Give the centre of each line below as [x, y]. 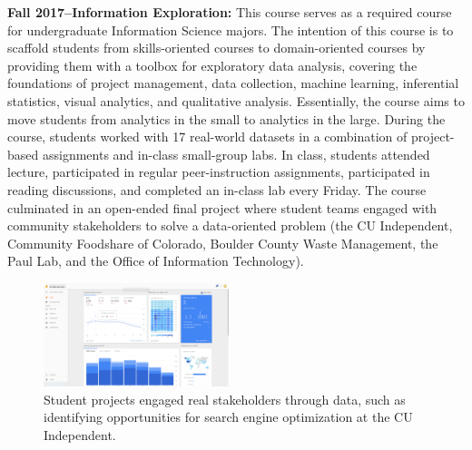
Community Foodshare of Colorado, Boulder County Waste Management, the [223, 243]
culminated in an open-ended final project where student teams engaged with [222, 207]
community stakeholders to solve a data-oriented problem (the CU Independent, [230, 225]
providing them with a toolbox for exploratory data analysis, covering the [212, 65]
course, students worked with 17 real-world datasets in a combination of [207, 137]
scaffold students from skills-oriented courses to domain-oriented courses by [216, 48]
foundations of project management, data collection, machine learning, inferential [233, 83]
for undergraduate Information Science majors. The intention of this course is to [231, 29]
